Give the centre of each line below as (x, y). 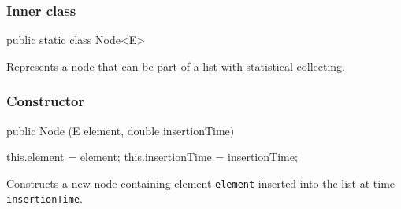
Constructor (46, 101)
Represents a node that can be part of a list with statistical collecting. (176, 66)
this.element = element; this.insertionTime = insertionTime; (152, 157)
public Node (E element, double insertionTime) (121, 130)
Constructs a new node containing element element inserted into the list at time (201, 183)
